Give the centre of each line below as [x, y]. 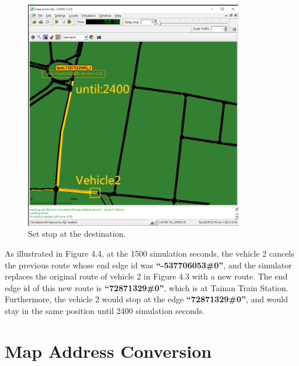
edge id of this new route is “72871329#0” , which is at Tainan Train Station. [147, 287]
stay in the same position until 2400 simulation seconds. [105, 310]
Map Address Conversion [108, 351]
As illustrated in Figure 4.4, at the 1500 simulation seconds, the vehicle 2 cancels [149, 253]
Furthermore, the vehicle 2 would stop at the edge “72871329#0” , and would [146, 299]
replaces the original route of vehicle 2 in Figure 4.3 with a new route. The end [146, 276]
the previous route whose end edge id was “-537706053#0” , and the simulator [148, 265]
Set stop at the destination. [77, 234]
